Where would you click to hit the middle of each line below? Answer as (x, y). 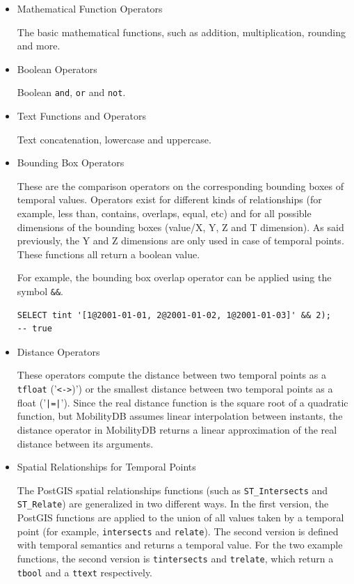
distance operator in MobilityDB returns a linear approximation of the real (177, 429)
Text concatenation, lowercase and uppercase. (114, 139)
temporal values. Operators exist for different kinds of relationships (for (169, 199)
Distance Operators (58, 351)
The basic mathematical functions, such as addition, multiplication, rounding (181, 32)
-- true (34, 329)
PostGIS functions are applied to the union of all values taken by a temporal (180, 517)
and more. (39, 46)
